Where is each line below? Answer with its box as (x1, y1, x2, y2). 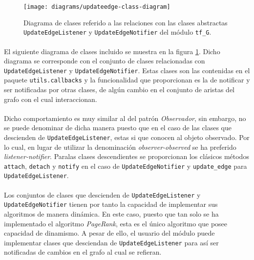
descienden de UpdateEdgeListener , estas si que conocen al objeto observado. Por (4, 132, 250, 142)
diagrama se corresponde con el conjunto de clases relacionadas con (4, 56, 205, 66)
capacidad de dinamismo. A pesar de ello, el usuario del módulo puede (4, 228, 215, 238)
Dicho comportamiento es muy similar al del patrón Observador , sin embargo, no (4, 113, 246, 123)
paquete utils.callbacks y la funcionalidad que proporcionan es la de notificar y (4, 75, 250, 85)
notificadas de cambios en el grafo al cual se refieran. (4, 247, 162, 257)
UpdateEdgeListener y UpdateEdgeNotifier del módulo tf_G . (23, 27, 212, 37)
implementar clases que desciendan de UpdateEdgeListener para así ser (4, 237, 219, 247)
